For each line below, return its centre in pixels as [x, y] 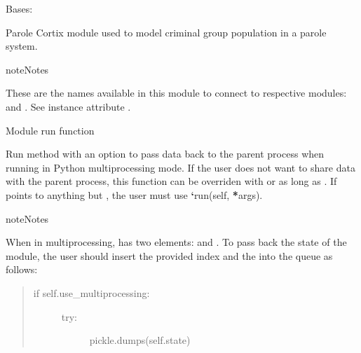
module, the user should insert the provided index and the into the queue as [169, 255]
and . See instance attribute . [68, 106]
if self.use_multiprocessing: [91, 292]
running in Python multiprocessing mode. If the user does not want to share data [180, 167]
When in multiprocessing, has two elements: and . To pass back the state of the [176, 242]
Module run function [50, 130]
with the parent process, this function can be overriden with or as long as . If [171, 181]
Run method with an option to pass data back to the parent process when [165, 154]
